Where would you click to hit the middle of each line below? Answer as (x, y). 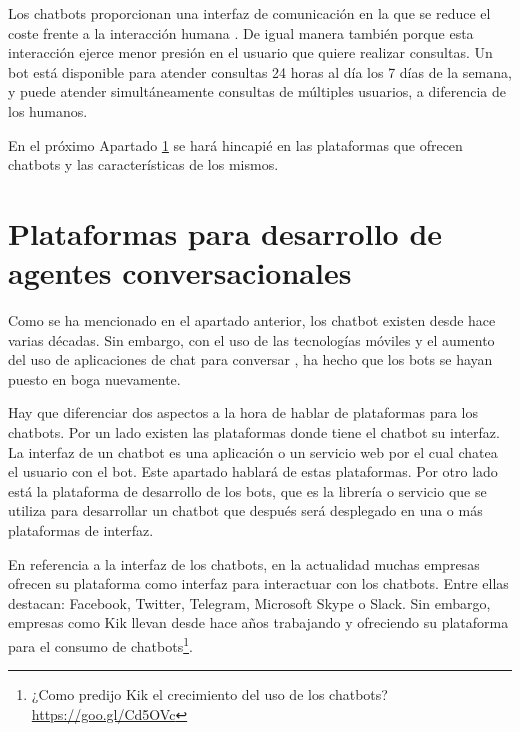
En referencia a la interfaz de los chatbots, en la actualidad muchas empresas (244, 563)
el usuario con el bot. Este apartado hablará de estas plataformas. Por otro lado (253, 471)
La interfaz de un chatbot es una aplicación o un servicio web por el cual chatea (253, 451)
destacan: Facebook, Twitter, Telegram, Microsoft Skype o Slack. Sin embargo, (249, 602)
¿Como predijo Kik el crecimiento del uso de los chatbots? (209, 694)
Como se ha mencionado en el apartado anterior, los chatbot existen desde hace (252, 320)
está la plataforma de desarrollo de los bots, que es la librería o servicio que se (247, 490)
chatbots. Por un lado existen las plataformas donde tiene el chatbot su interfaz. (254, 432)
